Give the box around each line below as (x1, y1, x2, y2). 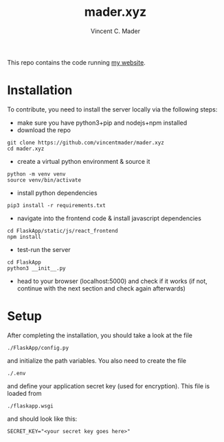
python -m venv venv (7, 170, 67, 178)
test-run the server (16, 245, 71, 253)
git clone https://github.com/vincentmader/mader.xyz (7, 139, 165, 146)
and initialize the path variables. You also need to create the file (7, 356, 187, 365)
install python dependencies (16, 189, 98, 197)
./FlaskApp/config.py (7, 344, 69, 351)
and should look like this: (7, 414, 78, 423)
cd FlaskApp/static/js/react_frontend (7, 227, 118, 234)
